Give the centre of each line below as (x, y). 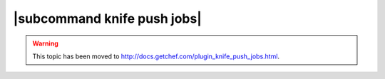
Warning (45, 43)
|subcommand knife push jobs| (108, 19)
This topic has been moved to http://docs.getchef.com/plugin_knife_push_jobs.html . (156, 56)
